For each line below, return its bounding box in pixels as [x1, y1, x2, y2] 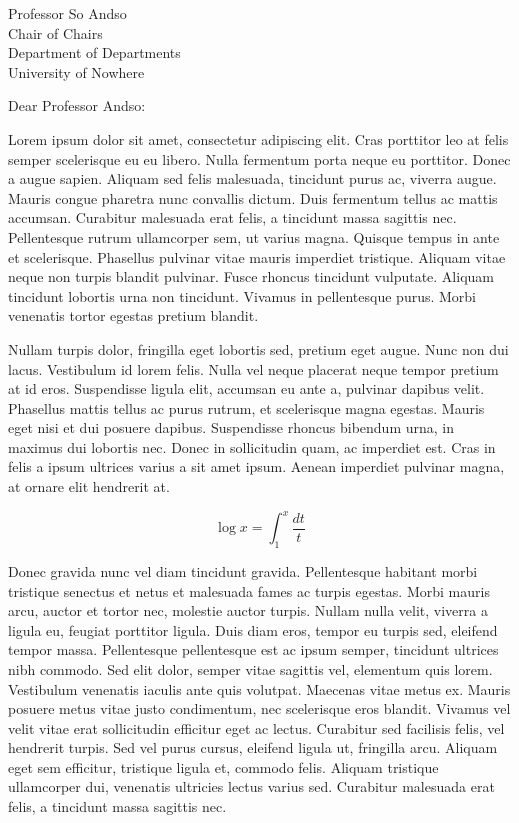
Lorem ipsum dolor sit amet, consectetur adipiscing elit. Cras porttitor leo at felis [8, 128, 509, 149]
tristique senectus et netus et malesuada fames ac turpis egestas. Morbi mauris [8, 580, 490, 601]
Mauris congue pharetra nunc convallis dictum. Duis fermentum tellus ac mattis [8, 187, 498, 208]
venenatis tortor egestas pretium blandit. [8, 305, 259, 326]
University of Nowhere [8, 61, 145, 82]
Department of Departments [8, 42, 181, 63]
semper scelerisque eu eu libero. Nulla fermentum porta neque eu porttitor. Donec [8, 148, 511, 169]
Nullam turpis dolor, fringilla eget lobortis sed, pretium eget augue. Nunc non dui [8, 338, 509, 359]
